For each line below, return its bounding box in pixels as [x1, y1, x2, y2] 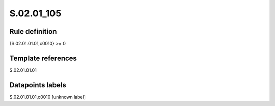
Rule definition [9, 27, 57, 36]
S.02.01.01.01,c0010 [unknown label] [9, 94, 86, 100]
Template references [9, 54, 77, 62]
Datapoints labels [9, 81, 66, 89]
